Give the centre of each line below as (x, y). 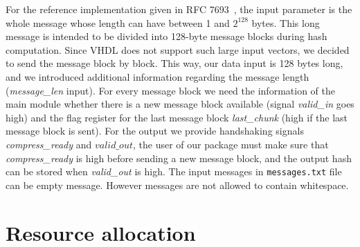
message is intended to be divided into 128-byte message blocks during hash (166, 36)
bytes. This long (286, 22)
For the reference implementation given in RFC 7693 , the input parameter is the (179, 9)
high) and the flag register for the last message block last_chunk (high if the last (177, 117)
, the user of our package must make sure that (231, 144)
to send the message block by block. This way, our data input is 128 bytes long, (174, 63)
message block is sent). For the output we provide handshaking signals (155, 131)
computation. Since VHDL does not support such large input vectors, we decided (178, 49)
